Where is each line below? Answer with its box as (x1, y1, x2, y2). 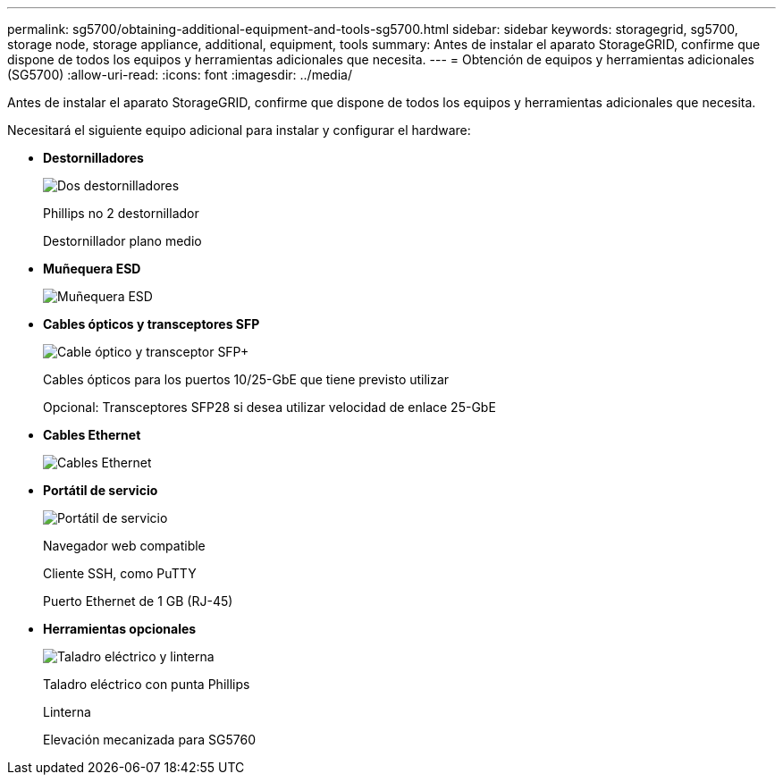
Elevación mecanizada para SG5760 (43, 732, 256, 747)
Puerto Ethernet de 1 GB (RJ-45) (43, 593, 233, 609)
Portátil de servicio (43, 483, 158, 498)
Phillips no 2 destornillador (43, 206, 199, 221)
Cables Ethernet (43, 427, 141, 442)
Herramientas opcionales (43, 621, 197, 636)
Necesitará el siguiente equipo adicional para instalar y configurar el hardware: (7, 122, 471, 138)
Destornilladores (43, 150, 144, 165)
